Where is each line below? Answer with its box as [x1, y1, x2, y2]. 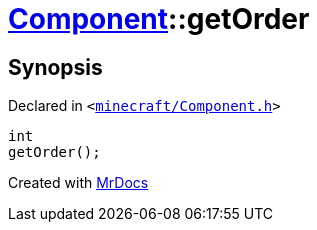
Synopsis [8, 54, 103, 80]
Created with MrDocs [8, 174, 149, 192]
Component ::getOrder [8, 2, 310, 36]
